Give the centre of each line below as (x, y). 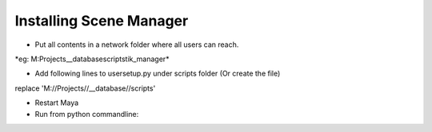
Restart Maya (57, 103)
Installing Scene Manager (102, 21)
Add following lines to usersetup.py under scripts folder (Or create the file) (158, 74)
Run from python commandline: (87, 114)
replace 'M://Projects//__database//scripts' (85, 88)
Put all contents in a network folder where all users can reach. (137, 45)
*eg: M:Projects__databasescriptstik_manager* (92, 59)
